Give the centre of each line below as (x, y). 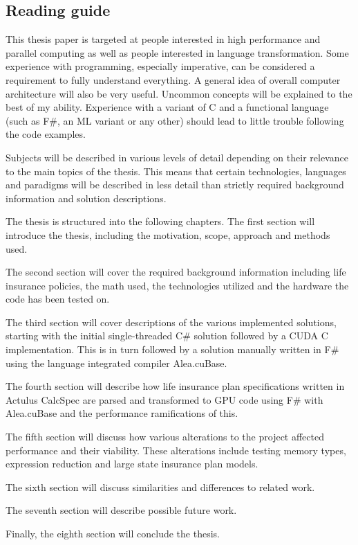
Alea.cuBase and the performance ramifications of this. (122, 413)
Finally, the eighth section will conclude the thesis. (113, 534)
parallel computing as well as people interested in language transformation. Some (177, 52)
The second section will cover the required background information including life (176, 272)
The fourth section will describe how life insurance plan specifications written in (175, 386)
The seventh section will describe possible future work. (121, 510)
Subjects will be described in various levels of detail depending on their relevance (177, 157)
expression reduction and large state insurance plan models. (132, 464)
